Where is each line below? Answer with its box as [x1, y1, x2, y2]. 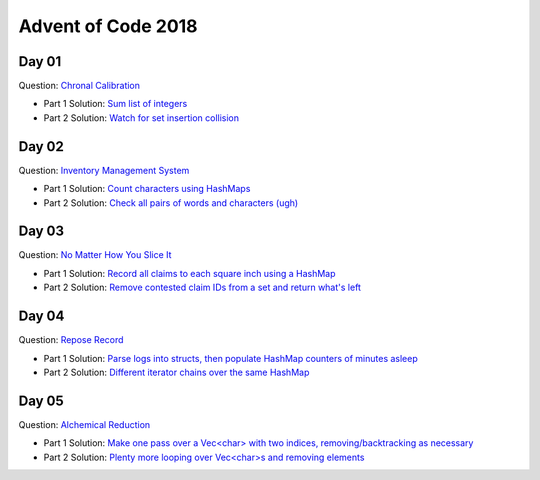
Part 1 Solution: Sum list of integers [43, 98, 188, 110]
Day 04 [18, 308, 65, 325]
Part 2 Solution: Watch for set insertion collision [43, 111, 240, 124]
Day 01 [18, 53, 62, 70]
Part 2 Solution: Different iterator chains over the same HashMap [43, 366, 310, 378]
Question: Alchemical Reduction [18, 418, 151, 430]
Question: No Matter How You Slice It [18, 249, 172, 261]
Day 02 [18, 138, 65, 155]
